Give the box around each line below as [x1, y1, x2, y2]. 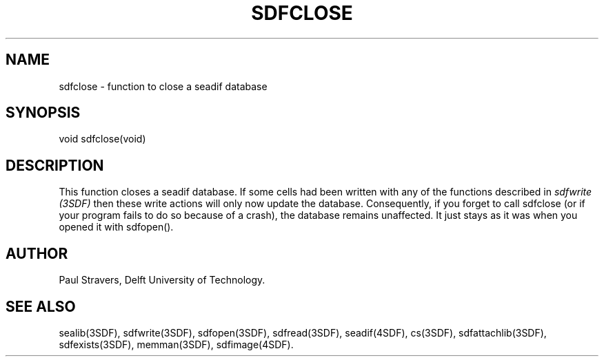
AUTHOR [6, 244, 68, 262]
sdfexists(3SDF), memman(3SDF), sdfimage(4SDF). [59, 338, 294, 350]
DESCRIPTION [6, 156, 104, 174]
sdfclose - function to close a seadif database [59, 80, 268, 92]
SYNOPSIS [6, 104, 81, 122]
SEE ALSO [6, 297, 76, 315]
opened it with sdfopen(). [59, 221, 174, 233]
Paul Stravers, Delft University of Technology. [59, 274, 265, 286]
